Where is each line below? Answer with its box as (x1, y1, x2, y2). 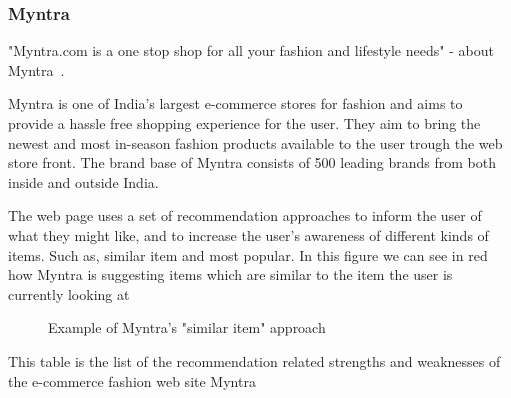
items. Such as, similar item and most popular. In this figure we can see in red (8, 244, 488, 265)
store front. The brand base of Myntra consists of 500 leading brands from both (8, 152, 497, 173)
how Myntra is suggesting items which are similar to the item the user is (8, 264, 453, 285)
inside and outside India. (8, 171, 159, 192)
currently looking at (8, 283, 130, 304)
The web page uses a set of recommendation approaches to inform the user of (8, 205, 482, 226)
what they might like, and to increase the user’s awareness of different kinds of (8, 224, 489, 245)
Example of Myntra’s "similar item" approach (48, 317, 326, 338)
